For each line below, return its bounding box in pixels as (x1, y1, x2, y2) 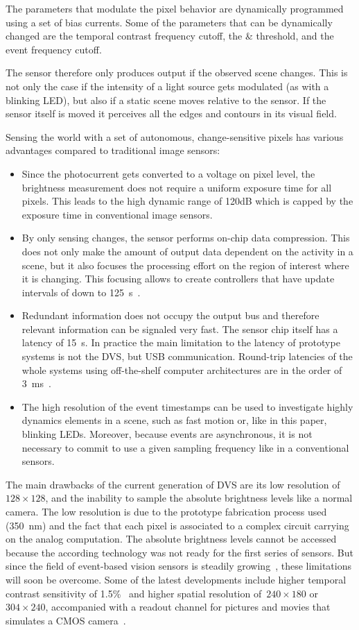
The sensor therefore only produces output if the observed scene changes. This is (6, 65, 348, 80)
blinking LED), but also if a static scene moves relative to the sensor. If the (6, 92, 326, 107)
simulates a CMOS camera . (6, 613, 126, 627)
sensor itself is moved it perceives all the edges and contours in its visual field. (6, 106, 337, 121)
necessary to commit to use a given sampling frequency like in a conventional (21, 440, 349, 454)
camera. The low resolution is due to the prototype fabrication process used (6, 504, 327, 518)
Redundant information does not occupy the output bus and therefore (21, 308, 319, 323)
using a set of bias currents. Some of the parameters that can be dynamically (6, 15, 333, 29)
